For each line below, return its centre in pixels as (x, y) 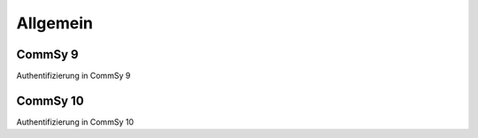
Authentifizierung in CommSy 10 (75, 122)
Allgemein (54, 23)
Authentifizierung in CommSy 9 (73, 76)
